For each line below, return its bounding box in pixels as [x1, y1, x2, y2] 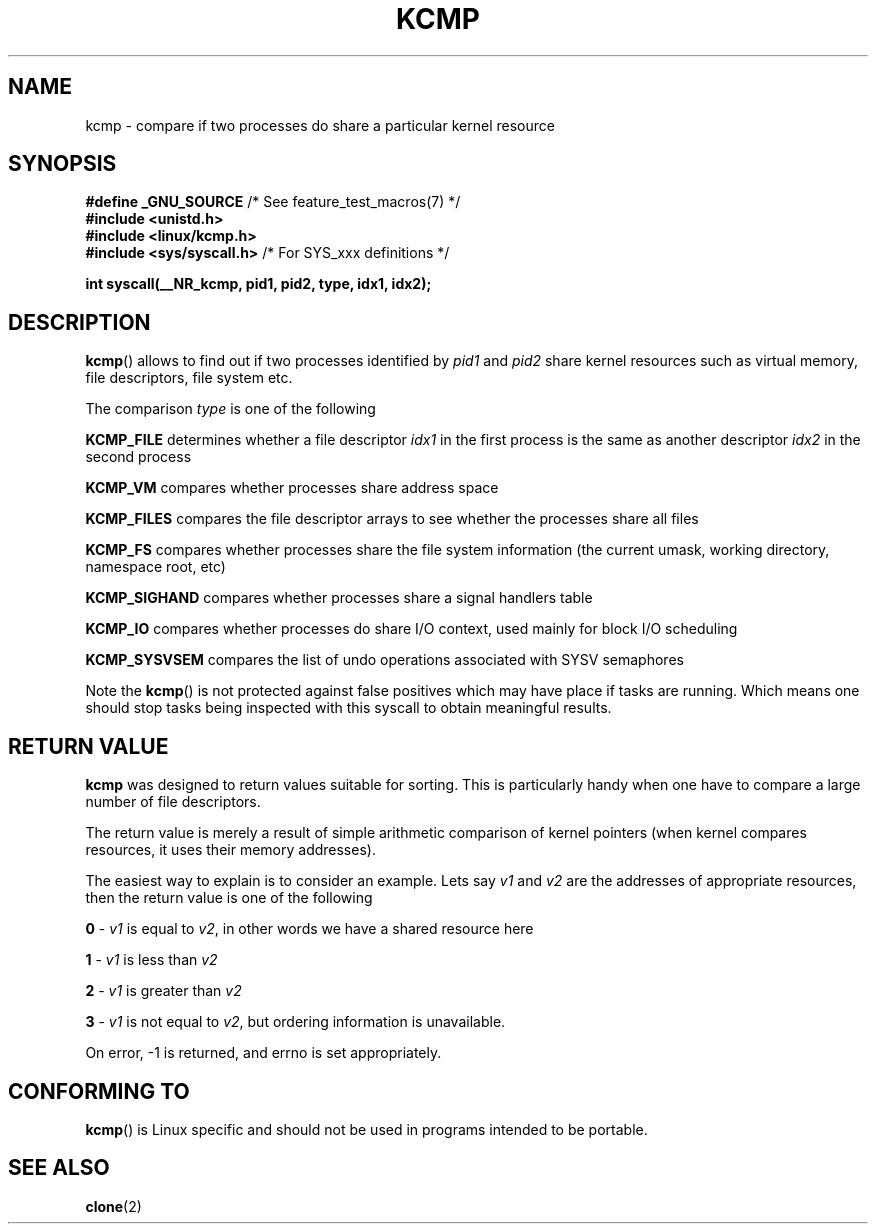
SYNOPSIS [8, 151, 117, 177]
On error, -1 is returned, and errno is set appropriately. [85, 1044, 442, 1062]
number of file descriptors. [85, 793, 261, 811]
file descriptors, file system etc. [85, 369, 293, 387]
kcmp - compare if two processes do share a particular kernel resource [85, 116, 555, 134]
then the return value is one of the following [85, 889, 373, 907]
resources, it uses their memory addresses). [85, 841, 376, 859]
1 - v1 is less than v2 [85, 951, 218, 969]
